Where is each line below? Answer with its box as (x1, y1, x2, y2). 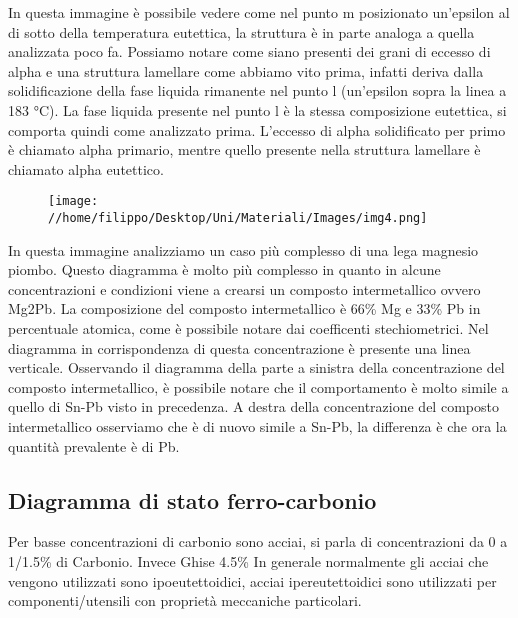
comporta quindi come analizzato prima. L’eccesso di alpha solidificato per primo (8, 119, 506, 140)
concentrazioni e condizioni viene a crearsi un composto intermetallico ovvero (8, 278, 481, 299)
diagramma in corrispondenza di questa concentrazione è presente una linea (8, 337, 471, 358)
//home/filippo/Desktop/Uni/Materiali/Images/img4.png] (48, 211, 428, 225)
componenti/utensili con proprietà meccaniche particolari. (8, 590, 362, 611)
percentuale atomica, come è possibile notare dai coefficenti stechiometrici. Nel (8, 318, 489, 339)
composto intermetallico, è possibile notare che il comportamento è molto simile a (8, 376, 509, 397)
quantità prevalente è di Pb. (8, 435, 180, 456)
